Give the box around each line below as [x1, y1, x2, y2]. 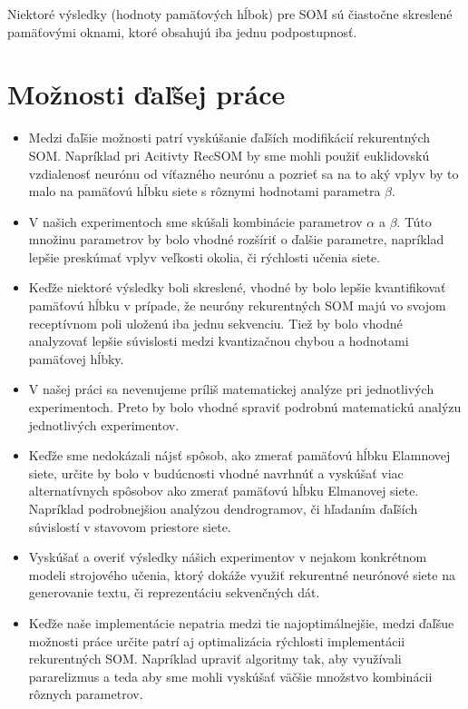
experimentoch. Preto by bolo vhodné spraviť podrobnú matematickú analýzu [28, 398, 462, 417]
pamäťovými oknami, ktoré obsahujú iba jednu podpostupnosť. [7, 22, 357, 41]
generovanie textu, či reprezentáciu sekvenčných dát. [28, 583, 320, 602]
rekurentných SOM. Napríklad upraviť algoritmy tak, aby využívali [28, 649, 402, 668]
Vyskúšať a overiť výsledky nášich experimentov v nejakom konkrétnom [28, 547, 427, 566]
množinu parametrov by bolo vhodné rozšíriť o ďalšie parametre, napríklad [28, 230, 444, 249]
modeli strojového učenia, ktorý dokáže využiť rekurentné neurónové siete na [28, 565, 455, 584]
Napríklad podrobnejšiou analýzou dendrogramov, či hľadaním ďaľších [28, 499, 418, 517]
